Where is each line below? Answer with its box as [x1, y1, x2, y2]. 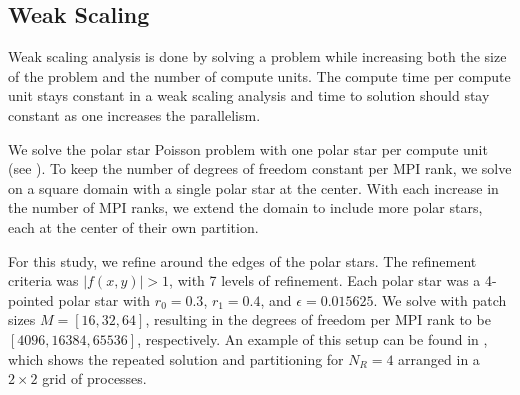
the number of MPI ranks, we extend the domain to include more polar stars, [8, 197, 483, 218]
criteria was [8, 270, 79, 291]
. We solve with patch [373, 289, 507, 310]
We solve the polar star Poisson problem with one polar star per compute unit [8, 138, 488, 159]
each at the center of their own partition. [8, 216, 259, 237]
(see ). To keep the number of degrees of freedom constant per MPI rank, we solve [8, 158, 512, 179]
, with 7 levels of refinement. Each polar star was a [169, 270, 481, 291]
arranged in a [398, 348, 480, 369]
